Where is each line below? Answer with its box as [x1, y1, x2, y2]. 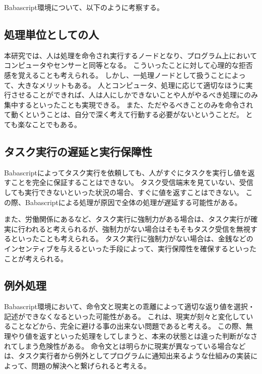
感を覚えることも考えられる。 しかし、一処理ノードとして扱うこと [4, 69, 225, 80]
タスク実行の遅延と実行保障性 [4, 143, 152, 159]
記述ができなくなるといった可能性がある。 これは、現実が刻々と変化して [4, 311, 246, 321]
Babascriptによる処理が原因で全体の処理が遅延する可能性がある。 [25, 197, 242, 207]
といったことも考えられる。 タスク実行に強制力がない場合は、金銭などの [11, 233, 253, 244]
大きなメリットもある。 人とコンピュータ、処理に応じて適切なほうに [18, 79, 246, 90]
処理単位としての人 [4, 26, 99, 42]
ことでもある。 [32, 119, 81, 129]
